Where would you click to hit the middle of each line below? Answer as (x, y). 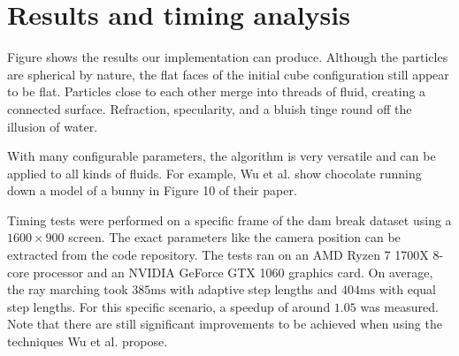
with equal (407, 289)
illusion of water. (53, 126)
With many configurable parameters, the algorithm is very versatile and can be (222, 156)
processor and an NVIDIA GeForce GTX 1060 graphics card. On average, (233, 272)
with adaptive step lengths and (254, 289)
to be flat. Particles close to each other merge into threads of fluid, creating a (217, 91)
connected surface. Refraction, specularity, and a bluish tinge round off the (210, 108)
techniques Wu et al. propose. (88, 341)
